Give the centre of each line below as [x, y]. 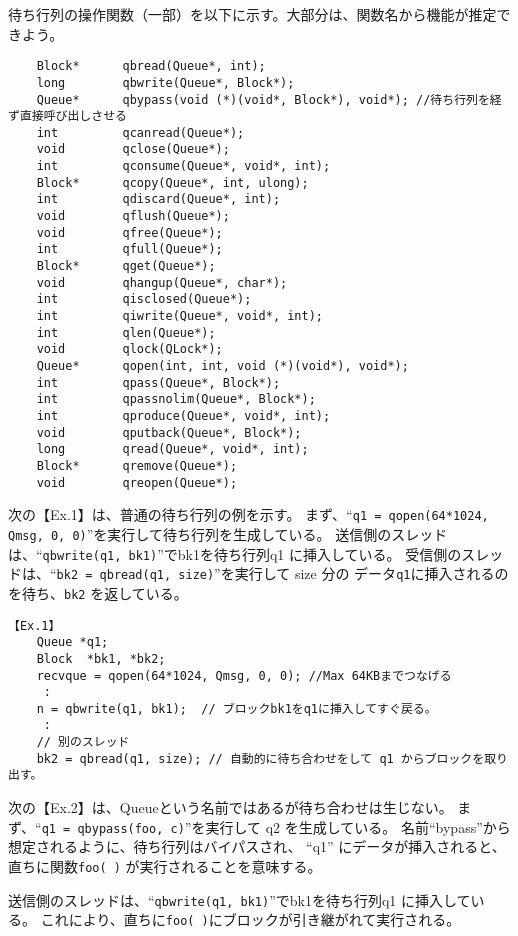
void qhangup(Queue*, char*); [162, 282]
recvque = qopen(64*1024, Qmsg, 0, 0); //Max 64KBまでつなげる [244, 675]
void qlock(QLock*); [129, 349]
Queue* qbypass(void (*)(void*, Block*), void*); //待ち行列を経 [269, 99]
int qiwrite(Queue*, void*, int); [179, 316]
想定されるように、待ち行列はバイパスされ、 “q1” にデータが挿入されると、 [257, 846]
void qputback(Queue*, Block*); [169, 432]
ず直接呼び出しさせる [67, 116]
